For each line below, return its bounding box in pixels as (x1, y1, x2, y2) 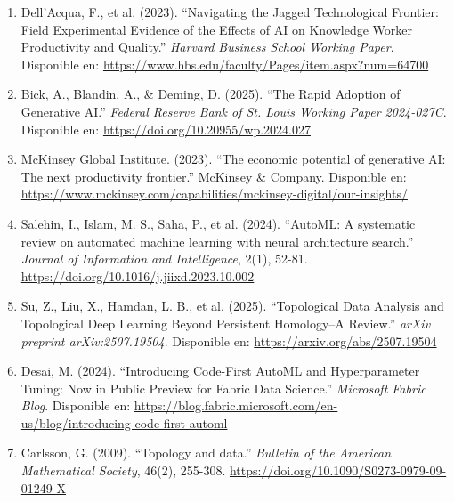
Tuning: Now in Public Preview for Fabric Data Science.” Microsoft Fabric (20, 378, 426, 397)
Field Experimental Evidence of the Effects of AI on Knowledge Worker (20, 20, 413, 38)
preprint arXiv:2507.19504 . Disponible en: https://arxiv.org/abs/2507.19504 (20, 331, 437, 350)
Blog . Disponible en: (20, 396, 131, 415)
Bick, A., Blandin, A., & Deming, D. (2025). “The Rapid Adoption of (20, 85, 401, 103)
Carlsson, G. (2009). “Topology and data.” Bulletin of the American (20, 443, 392, 462)
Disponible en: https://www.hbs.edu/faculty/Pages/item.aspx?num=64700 (20, 54, 429, 73)
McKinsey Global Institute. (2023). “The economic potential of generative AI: (20, 150, 446, 168)
